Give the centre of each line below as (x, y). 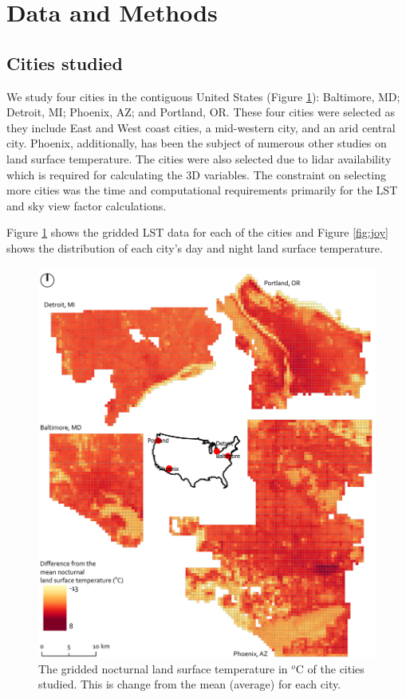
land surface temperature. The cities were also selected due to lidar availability (199, 158)
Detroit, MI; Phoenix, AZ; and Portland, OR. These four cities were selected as (201, 112)
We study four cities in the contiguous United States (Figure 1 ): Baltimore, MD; (203, 96)
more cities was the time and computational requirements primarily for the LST (202, 190)
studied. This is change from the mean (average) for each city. (190, 684)
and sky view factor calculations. (87, 205)
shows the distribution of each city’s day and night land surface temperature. (195, 247)
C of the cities (330, 668)
